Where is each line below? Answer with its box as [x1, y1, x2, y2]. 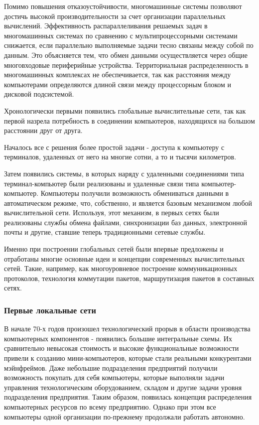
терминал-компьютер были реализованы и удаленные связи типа [4, 178, 199, 188]
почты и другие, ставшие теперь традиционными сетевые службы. [4, 227, 206, 237]
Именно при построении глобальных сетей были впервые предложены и [4, 244, 224, 254]
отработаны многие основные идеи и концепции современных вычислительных [4, 253, 245, 264]
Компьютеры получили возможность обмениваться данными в [40, 188, 229, 198]
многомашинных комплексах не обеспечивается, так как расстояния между [4, 69, 231, 80]
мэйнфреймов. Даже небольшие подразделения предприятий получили [4, 362, 218, 373]
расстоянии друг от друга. [4, 125, 83, 136]
